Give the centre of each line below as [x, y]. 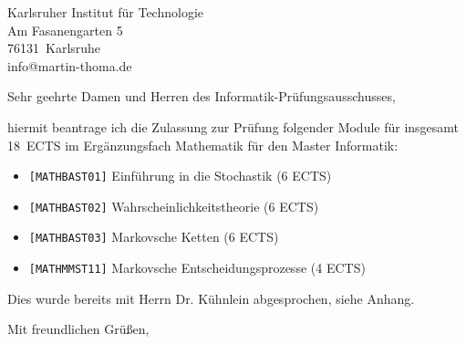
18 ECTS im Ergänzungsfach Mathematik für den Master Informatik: [203, 145]
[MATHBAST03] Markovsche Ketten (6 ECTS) [154, 237]
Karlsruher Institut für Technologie [106, 12]
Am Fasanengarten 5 [65, 30]
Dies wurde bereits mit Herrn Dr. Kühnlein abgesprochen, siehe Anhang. [211, 298]
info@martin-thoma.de [70, 65]
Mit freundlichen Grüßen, [78, 329]
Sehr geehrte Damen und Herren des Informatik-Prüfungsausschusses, [202, 96]
